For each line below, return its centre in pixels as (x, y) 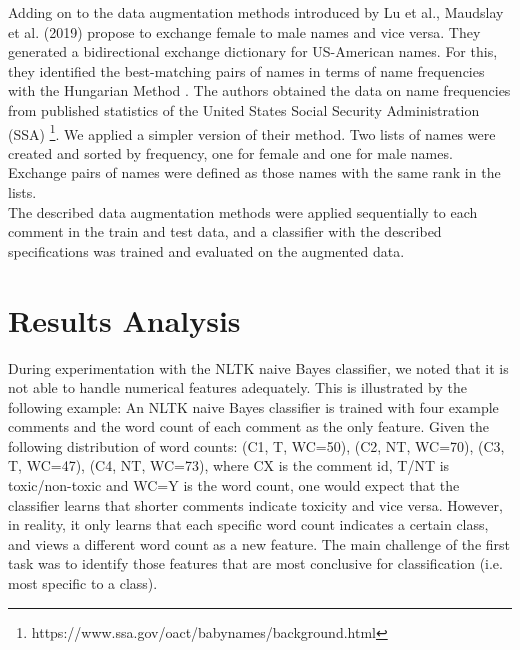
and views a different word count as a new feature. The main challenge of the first (259, 543)
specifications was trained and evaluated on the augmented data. (206, 250)
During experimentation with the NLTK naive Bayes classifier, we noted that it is (258, 367)
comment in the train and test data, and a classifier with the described (225, 231)
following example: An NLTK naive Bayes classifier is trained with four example (253, 406)
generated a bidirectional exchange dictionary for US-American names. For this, (253, 51)
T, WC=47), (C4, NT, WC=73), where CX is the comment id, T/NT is (229, 465)
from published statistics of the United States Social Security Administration (244, 109)
